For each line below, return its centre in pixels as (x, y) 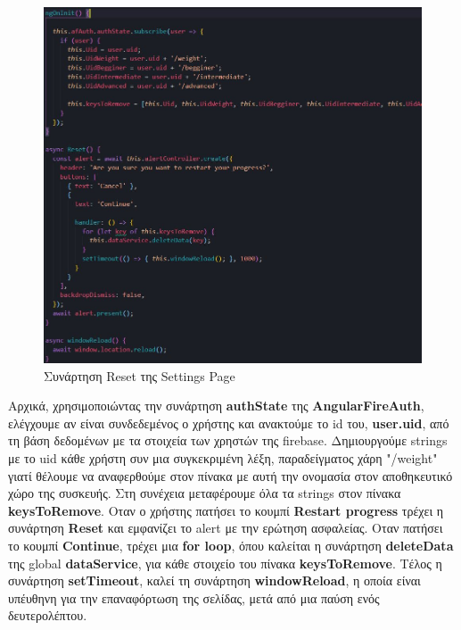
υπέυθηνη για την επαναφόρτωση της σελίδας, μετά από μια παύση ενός (194, 597)
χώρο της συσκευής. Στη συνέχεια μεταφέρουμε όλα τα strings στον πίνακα (205, 493)
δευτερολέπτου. (48, 615)
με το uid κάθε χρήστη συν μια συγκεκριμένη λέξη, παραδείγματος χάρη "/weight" (223, 457)
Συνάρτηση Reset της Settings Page (140, 375)
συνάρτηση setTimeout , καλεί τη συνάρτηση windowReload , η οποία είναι (214, 580)
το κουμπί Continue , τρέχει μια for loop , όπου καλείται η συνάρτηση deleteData (231, 545)
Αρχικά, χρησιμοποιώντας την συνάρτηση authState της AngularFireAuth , (216, 406)
